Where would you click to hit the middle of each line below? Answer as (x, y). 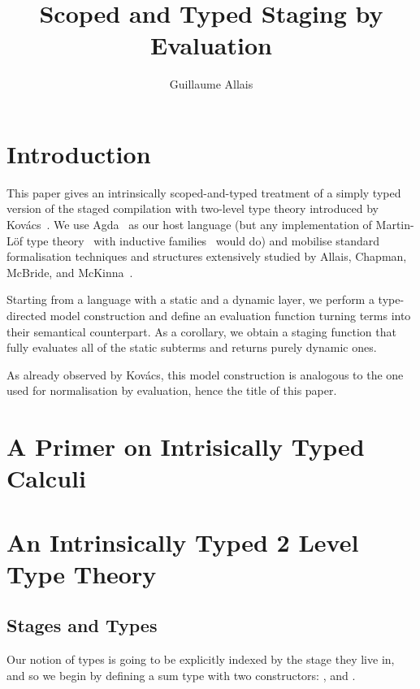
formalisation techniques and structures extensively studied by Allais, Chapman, (207, 256)
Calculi (46, 478)
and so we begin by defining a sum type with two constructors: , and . (181, 675)
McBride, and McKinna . (70, 272)
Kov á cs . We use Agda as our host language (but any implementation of (189, 225)
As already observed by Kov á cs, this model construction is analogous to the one (205, 374)
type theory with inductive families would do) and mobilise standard (203, 240)
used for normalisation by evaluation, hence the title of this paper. (172, 390)
